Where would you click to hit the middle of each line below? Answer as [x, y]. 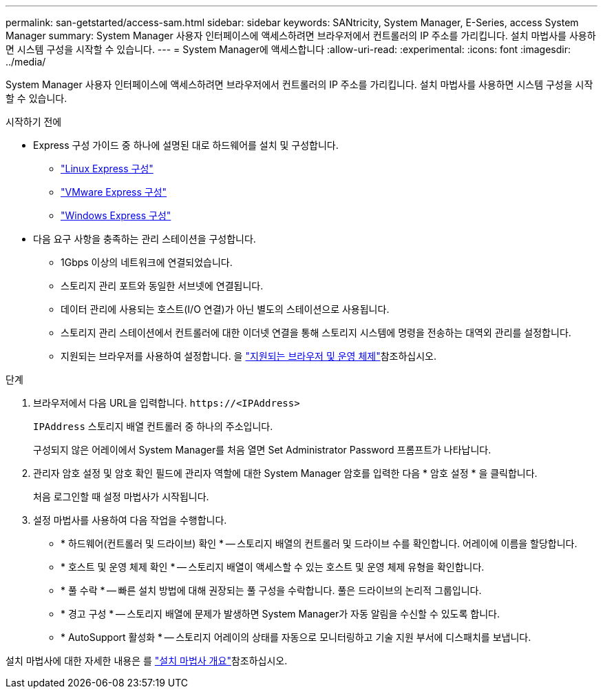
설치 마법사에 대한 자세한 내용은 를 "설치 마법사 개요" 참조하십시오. [147, 661]
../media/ [26, 62]
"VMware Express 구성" [114, 192]
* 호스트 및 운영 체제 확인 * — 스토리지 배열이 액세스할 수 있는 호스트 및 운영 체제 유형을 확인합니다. [273, 567]
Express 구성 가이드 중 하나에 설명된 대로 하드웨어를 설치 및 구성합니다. [186, 145]
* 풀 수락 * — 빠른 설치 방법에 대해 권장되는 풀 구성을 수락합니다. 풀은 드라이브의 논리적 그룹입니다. [271, 590]
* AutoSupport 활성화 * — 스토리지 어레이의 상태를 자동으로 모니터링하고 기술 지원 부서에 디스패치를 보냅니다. [296, 637]
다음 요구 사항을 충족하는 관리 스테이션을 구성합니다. [145, 239]
